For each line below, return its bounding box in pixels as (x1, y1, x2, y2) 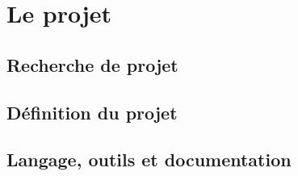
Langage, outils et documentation (6, 147, 292, 172)
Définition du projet (6, 99, 178, 124)
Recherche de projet (6, 52, 178, 77)
